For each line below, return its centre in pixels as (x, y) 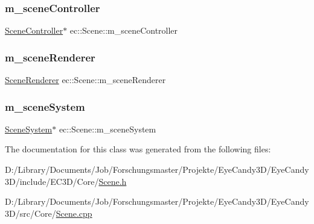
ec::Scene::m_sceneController (124, 30)
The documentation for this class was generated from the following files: (138, 149)
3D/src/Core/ (30, 213)
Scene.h (113, 181)
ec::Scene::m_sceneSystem (107, 129)
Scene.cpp (74, 213)
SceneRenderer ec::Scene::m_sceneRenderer (85, 80)
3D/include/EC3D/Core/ (52, 181)
